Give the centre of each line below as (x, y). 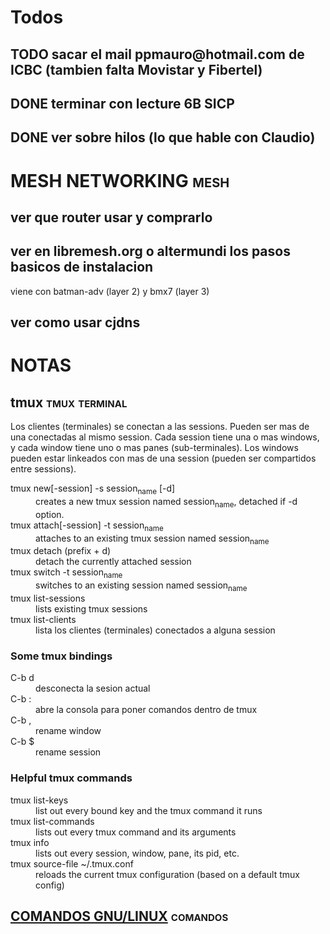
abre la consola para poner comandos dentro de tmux (146, 710)
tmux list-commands (52, 821)
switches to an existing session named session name (141, 586)
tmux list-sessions (48, 598)
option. (50, 514)
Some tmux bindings (61, 656)
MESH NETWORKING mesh (120, 180)
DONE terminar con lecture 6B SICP (122, 103)
